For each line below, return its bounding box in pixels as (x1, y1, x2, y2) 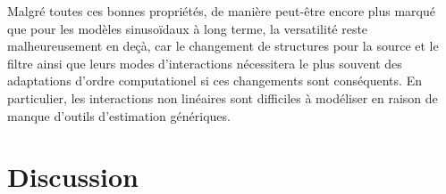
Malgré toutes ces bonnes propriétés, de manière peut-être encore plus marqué (7, 2, 435, 20)
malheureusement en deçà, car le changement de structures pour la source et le (7, 36, 439, 55)
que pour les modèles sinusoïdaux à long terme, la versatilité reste (7, 19, 368, 37)
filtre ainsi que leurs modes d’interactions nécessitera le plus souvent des (7, 53, 402, 72)
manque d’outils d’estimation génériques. (7, 106, 231, 125)
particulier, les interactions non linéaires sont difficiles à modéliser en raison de (7, 88, 438, 107)
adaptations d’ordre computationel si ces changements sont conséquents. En (7, 71, 422, 90)
